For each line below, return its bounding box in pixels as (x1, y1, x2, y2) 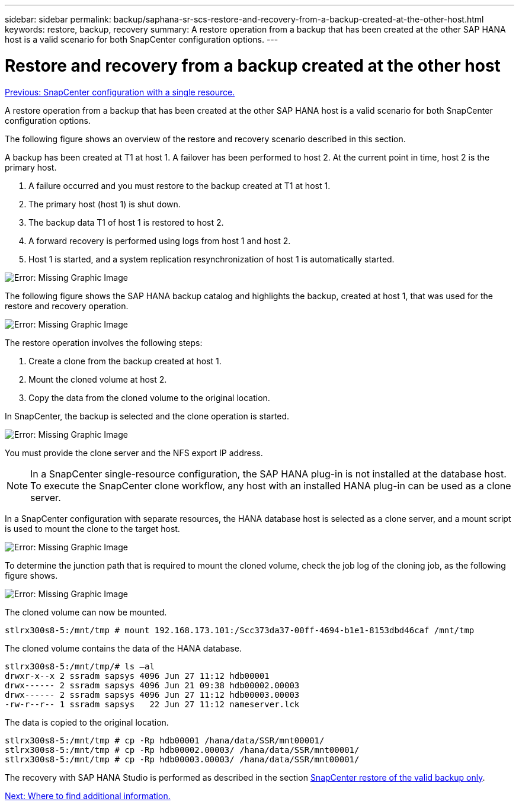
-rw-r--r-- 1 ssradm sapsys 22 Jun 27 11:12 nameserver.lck (5, 699, 300, 709)
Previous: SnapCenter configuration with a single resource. (5, 86, 235, 97)
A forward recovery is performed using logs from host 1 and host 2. (28, 235, 291, 246)
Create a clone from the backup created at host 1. (28, 355, 222, 366)
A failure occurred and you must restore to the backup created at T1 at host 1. (28, 180, 331, 191)
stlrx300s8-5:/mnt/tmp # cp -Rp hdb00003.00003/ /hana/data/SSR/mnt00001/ (5, 754, 360, 764)
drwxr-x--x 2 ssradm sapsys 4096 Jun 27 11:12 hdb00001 (5, 671, 270, 681)
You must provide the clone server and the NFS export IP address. (5, 447, 263, 458)
